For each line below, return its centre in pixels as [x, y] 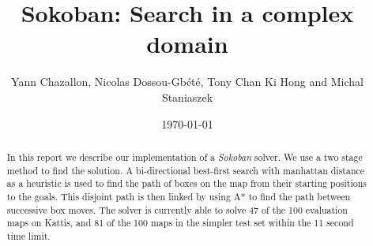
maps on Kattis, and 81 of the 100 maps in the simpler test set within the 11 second [180, 223]
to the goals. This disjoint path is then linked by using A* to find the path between [179, 196]
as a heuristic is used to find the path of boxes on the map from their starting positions [186, 183]
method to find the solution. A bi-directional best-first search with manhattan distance [186, 170]
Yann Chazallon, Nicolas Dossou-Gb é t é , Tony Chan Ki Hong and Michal [187, 82]
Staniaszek [187, 97]
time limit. [28, 235]
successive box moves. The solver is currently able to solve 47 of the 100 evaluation [177, 209]
